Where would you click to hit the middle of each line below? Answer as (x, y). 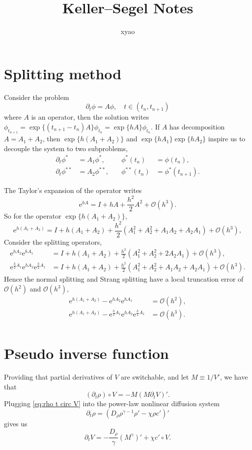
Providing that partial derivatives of (58, 377)
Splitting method (63, 73)
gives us (16, 424)
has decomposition (197, 126)
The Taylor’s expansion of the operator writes (73, 190)
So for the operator (33, 216)
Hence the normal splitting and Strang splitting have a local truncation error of (124, 279)
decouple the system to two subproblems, (66, 148)
